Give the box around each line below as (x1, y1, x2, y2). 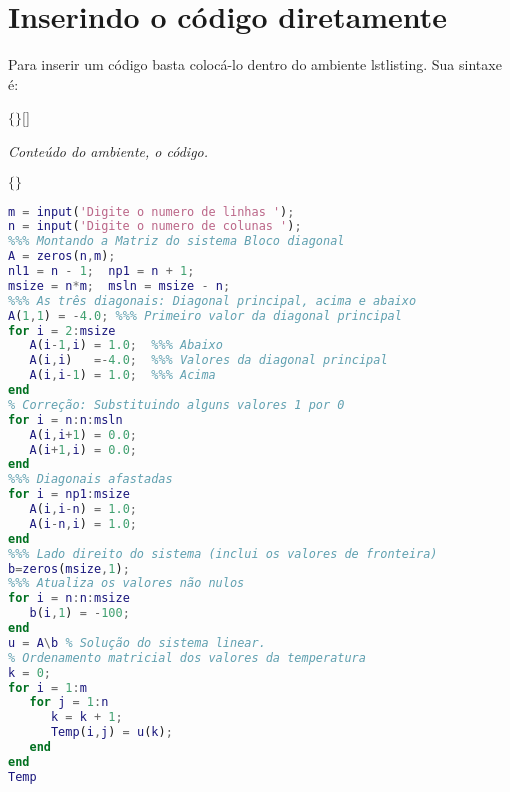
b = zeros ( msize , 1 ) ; (8, 561, 130, 576)
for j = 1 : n (29, 695, 109, 710)
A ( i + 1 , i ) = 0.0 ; (29, 442, 138, 457)
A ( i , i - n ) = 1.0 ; (29, 502, 138, 516)
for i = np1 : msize (8, 487, 130, 502)
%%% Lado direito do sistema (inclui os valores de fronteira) (8, 546, 438, 561)
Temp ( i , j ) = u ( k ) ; (50, 725, 173, 740)
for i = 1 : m (8, 680, 87, 695)
